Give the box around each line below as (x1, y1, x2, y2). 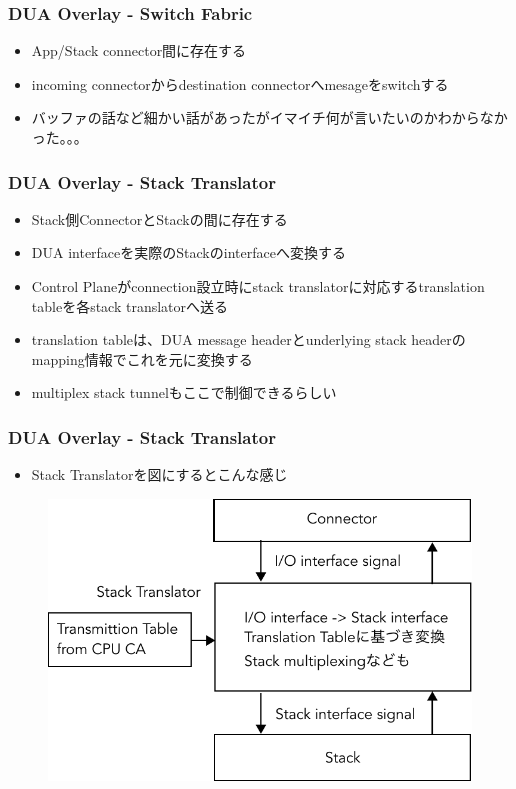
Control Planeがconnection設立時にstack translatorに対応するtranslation (31, 276, 485, 296)
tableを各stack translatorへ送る (31, 295, 229, 316)
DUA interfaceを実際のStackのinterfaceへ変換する (31, 242, 346, 263)
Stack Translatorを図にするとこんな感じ (31, 464, 288, 485)
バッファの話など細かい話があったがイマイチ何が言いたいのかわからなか (31, 107, 508, 128)
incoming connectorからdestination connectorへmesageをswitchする (31, 73, 449, 94)
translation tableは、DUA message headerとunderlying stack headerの (31, 329, 466, 350)
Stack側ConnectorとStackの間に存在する (31, 208, 288, 229)
